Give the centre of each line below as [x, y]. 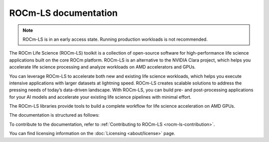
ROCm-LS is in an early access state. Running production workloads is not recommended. [115, 39]
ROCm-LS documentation [64, 13]
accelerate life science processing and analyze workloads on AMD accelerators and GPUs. [103, 67]
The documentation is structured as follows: [54, 115]
